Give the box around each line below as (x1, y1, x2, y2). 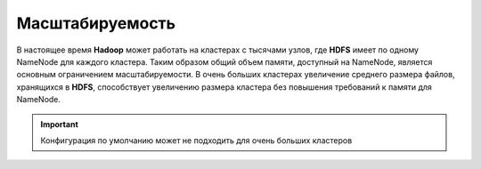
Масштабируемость (16, 13, 176, 33)
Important (40, 118, 79, 129)
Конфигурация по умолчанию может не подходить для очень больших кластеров (40, 134, 353, 146)
